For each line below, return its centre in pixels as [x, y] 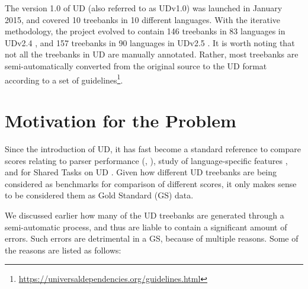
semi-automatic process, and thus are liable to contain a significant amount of [146, 227]
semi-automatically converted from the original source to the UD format [136, 65]
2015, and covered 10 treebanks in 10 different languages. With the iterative [143, 19]
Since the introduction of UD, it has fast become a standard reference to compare [153, 148]
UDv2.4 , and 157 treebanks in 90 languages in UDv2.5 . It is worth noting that [150, 42]
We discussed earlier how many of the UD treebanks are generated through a [145, 215]
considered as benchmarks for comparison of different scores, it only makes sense [151, 183]
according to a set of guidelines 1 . [64, 79]
